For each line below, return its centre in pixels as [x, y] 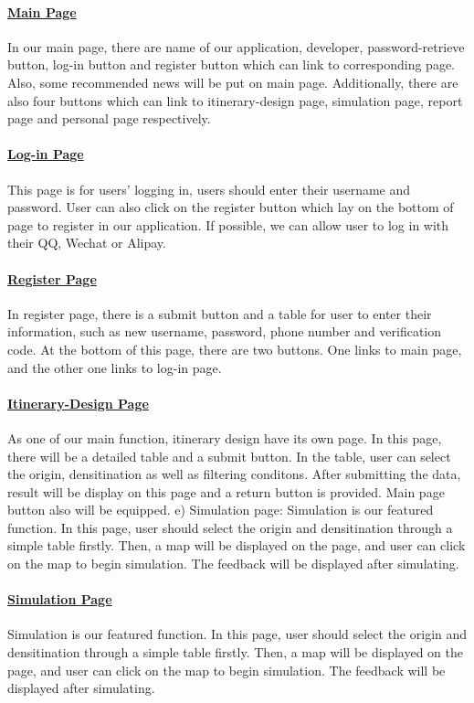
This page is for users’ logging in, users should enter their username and [209, 189]
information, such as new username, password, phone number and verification [225, 331]
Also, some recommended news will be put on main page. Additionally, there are [233, 82]
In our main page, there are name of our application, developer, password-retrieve [236, 46]
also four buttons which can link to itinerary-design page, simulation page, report [235, 100]
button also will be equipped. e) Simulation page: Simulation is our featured [221, 510]
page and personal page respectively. [109, 118]
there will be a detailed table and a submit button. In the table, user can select [229, 456]
